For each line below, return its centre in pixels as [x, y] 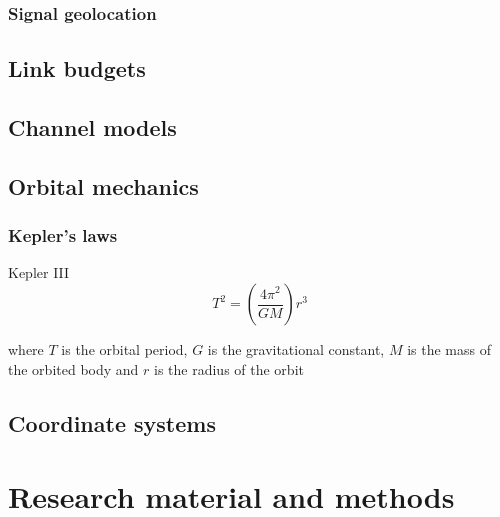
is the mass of [449, 349]
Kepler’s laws [63, 235]
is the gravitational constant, [296, 349]
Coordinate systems [112, 422]
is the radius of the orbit [229, 368]
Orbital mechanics [103, 185]
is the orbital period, [124, 349]
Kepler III [39, 272]
